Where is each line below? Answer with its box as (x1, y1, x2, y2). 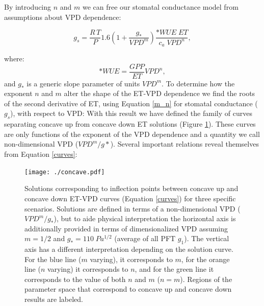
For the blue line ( (24, 253, 82, 264)
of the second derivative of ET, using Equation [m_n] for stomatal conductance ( (4, 98, 258, 108)
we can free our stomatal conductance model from (82, 2, 239, 12)
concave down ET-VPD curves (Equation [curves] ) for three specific (24, 193, 236, 203)
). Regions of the (180, 273, 232, 284)
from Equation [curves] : (4, 149, 77, 159)
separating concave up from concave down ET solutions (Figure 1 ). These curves (4, 119, 256, 129)
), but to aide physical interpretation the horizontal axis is (54, 213, 236, 224)
